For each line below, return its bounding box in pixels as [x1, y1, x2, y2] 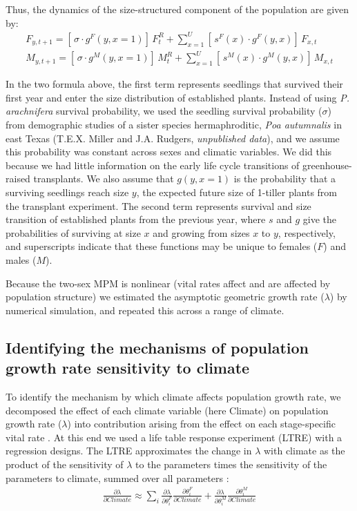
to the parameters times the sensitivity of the [135, 456, 327, 471]
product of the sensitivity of [6, 456, 124, 471]
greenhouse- [302, 157, 352, 172]
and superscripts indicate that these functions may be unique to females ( [6, 239, 318, 253]
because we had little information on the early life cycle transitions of [6, 157, 300, 172]
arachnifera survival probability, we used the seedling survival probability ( [6, 104, 322, 118]
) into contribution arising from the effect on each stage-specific [67, 416, 336, 431]
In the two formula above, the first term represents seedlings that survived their [6, 77, 343, 91]
